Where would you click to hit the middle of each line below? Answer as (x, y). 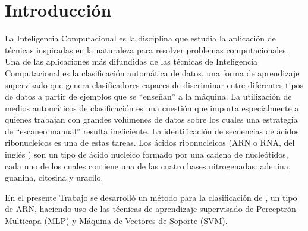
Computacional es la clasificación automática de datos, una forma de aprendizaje (152, 73)
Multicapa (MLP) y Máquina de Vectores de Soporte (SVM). (116, 221)
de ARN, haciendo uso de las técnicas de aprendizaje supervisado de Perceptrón (150, 209)
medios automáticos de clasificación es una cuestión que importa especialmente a (152, 108)
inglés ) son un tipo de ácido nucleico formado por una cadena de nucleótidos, (147, 154)
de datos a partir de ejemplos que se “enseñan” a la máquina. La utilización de (148, 96)
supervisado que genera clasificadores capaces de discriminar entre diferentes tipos (154, 84)
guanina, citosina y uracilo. (54, 177)
